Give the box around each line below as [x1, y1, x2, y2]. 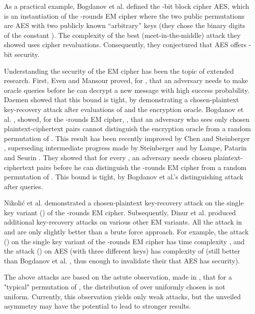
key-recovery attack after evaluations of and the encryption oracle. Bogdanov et [4, 104, 244, 114]
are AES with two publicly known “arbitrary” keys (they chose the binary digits [4, 20, 246, 30]
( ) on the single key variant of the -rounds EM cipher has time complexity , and [4, 236, 245, 246]
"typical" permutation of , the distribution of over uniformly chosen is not [4, 282, 226, 292]
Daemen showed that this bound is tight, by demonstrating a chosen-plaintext [4, 94, 239, 105]
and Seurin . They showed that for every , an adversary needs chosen [4, 152, 212, 162]
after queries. [4, 181, 43, 191]
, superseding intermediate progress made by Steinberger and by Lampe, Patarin [4, 143, 247, 153]
